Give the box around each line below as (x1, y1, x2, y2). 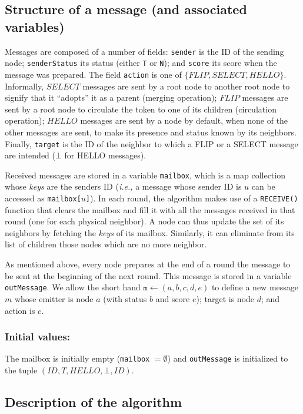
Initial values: (5, 329, 70, 344)
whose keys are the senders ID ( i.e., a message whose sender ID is (5, 180, 242, 193)
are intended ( (5, 149, 55, 161)
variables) (5, 17, 65, 35)
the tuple (5, 363, 38, 376)
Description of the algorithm (5, 392, 182, 410)
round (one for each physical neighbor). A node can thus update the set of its (5, 215, 284, 227)
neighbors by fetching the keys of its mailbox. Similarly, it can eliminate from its (5, 226, 295, 239)
